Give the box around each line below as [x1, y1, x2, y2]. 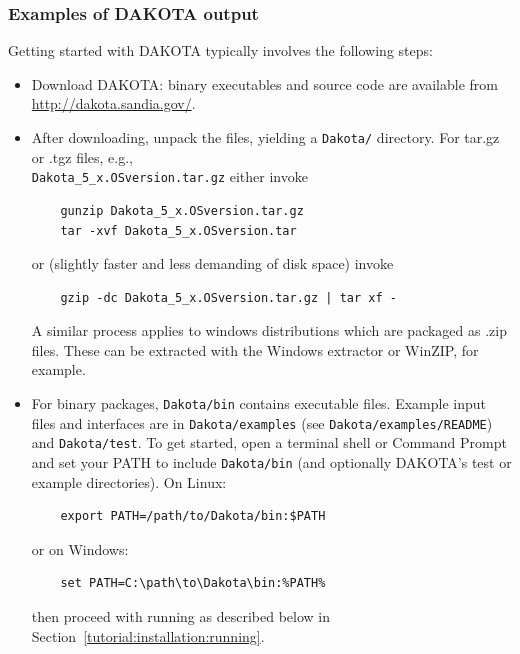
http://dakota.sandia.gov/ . [31, 93, 196, 114]
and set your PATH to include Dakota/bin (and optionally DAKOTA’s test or [31, 452, 512, 473]
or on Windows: [31, 538, 129, 559]
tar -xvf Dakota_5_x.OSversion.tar [60, 223, 297, 238]
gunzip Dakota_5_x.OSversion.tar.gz [60, 203, 304, 218]
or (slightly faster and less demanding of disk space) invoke [31, 253, 394, 274]
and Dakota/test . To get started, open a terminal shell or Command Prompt [31, 432, 507, 453]
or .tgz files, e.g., [31, 146, 134, 167]
